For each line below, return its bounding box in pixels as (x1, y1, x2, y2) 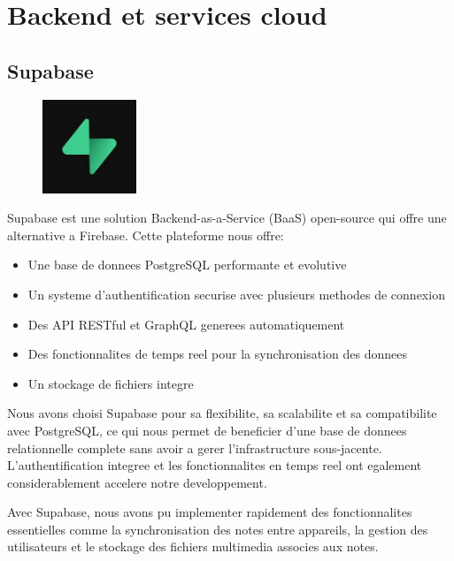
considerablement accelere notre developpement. (7, 473, 267, 491)
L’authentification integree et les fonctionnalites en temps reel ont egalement (7, 456, 422, 474)
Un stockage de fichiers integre (27, 374, 194, 392)
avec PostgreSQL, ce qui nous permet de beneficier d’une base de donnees (7, 421, 407, 439)
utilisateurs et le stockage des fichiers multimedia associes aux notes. (7, 537, 379, 556)
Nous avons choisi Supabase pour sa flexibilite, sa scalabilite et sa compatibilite (7, 404, 437, 422)
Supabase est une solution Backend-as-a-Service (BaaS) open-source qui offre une (7, 208, 447, 227)
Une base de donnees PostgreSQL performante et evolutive (27, 255, 347, 274)
